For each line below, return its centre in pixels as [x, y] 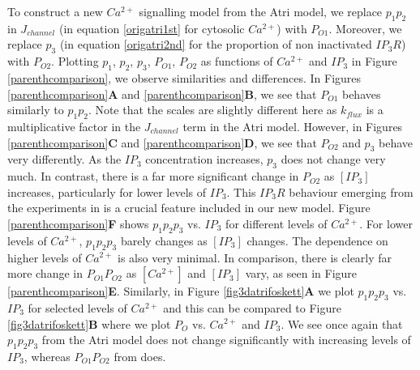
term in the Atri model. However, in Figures [293, 126]
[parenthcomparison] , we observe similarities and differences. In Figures [184, 77]
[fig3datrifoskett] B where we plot [89, 323]
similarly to [36, 110]
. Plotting [75, 61]
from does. [140, 356]
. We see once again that [342, 323]
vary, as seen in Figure [301, 273]
